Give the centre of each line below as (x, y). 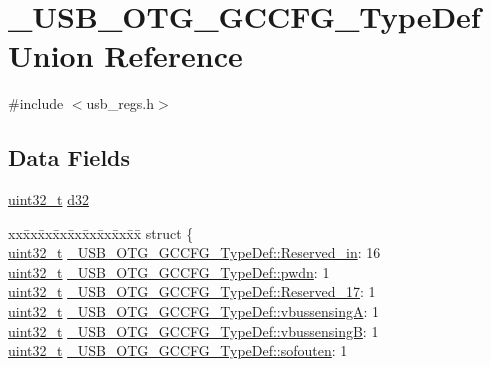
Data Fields (69, 157)
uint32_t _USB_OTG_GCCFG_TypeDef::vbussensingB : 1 (193, 330)
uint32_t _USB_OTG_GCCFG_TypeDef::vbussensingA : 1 (193, 311)
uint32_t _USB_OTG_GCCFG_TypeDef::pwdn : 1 (169, 271)
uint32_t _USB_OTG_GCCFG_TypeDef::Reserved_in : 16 (194, 252)
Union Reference (125, 55)
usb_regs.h (120, 103)
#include (36, 103)
